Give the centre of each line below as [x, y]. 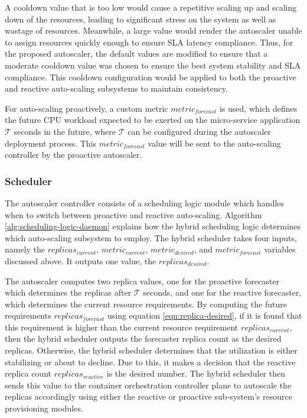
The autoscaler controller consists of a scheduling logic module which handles [145, 202]
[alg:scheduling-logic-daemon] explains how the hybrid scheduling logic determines [153, 226]
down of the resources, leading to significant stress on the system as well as [141, 19]
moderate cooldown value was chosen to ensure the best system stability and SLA [153, 65]
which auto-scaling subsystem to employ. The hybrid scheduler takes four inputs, [151, 237]
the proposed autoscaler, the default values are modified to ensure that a [136, 54]
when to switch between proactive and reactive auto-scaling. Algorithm [133, 214]
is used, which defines [258, 108]
